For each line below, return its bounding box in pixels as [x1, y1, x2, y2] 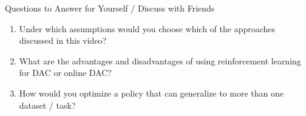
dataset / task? [19, 98, 76, 111]
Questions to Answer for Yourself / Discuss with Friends [5, 2, 215, 14]
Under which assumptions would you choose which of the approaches [19, 22, 276, 35]
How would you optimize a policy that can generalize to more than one [19, 86, 284, 99]
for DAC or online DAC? [19, 66, 112, 79]
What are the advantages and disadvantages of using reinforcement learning [19, 54, 301, 67]
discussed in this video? [19, 34, 107, 47]
